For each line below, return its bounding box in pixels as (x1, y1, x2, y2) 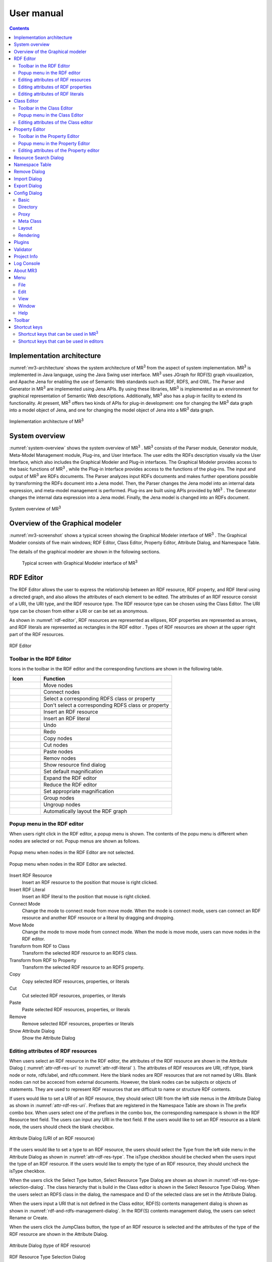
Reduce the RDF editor (43, 781, 97, 788)
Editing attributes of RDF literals (18, 91, 84, 97)
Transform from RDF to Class (9, 943, 70, 949)
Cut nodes (43, 741, 68, 748)
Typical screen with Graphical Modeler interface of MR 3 (22, 559, 138, 566)
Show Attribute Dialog (9, 1028, 55, 1034)
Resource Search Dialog (14, 154, 64, 161)
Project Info (14, 253, 38, 259)
